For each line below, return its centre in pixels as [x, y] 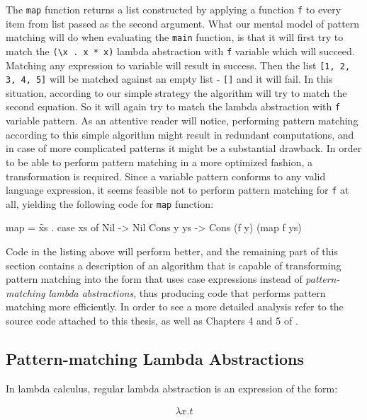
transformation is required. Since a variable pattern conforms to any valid [166, 176]
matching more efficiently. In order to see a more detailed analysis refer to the [175, 307]
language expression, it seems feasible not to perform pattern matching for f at [177, 190]
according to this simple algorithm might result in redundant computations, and [180, 134]
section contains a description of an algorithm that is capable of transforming [174, 265]
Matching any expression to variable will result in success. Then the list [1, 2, [178, 65]
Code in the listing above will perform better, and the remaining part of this [172, 251]
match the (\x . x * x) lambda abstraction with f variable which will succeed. [180, 51]
